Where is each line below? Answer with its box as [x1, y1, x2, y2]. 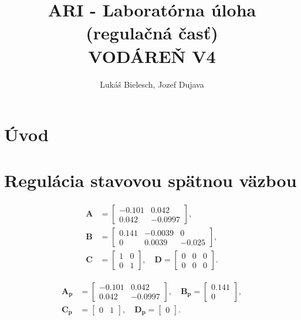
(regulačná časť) [86, 21, 218, 45]
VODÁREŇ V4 [88, 44, 216, 68]
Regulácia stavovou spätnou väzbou [4, 168, 297, 192]
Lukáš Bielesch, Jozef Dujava [100, 78, 204, 90]
